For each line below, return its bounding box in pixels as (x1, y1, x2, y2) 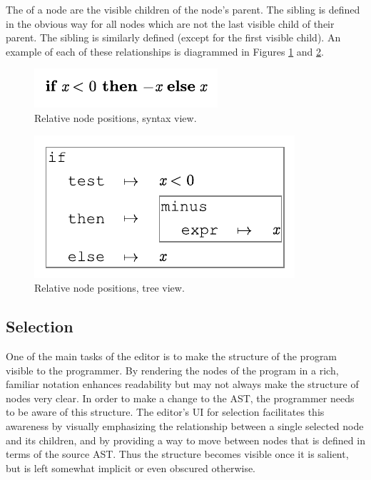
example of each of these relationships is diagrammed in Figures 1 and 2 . (6, 44, 324, 58)
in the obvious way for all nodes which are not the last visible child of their (6, 16, 335, 31)
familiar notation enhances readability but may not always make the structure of (6, 377, 359, 392)
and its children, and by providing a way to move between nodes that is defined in (6, 432, 365, 447)
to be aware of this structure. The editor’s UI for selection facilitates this (6, 404, 325, 419)
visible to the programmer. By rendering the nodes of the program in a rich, (6, 362, 339, 377)
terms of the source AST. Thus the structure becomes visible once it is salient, (6, 446, 349, 461)
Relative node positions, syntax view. (34, 110, 197, 125)
